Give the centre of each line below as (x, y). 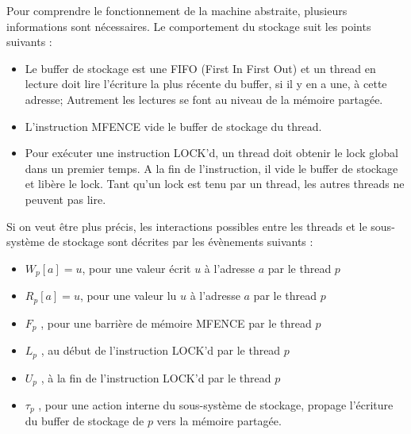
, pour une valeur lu (128, 296)
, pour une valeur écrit (136, 268)
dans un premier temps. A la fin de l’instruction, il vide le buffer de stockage (211, 168)
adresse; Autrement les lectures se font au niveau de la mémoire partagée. (204, 99)
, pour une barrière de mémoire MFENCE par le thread (176, 323)
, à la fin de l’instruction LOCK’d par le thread (156, 377)
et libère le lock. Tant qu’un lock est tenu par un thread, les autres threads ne (215, 184)
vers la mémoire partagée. (219, 421)
